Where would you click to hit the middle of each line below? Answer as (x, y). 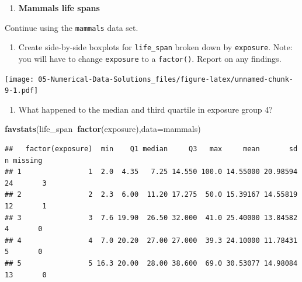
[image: (20, 79)
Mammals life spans (59, 8)
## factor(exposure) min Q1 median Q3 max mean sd (151, 149)
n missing (24, 160)
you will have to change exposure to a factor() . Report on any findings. (150, 58)
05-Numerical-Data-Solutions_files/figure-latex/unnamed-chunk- (166, 79)
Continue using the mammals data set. (72, 27)
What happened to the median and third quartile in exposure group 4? (145, 109)
